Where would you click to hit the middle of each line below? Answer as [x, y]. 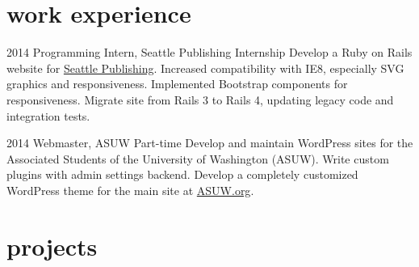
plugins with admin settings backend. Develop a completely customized [182, 174]
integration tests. [48, 115]
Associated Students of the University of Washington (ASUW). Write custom [198, 158]
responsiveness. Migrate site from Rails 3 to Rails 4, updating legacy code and [200, 99]
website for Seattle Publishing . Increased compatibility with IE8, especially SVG [205, 68]
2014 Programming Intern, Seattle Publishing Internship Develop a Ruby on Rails [209, 52]
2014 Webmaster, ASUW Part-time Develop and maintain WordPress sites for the [210, 143]
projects [52, 246]
